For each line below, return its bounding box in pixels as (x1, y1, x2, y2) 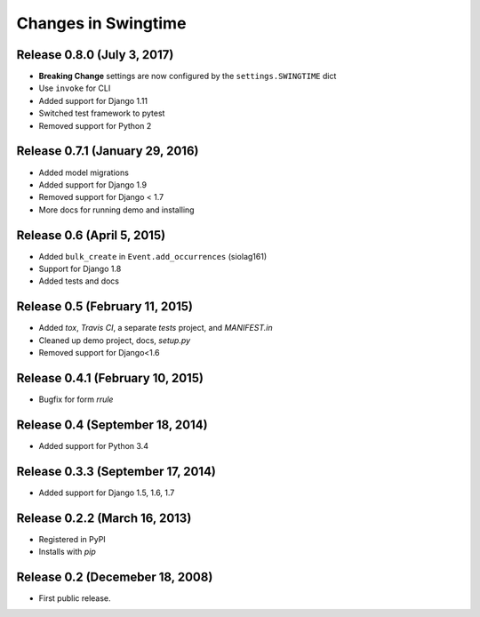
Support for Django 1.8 (38, 263, 122, 274)
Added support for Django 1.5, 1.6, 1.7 (38, 487, 175, 498)
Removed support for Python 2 (38, 120, 152, 131)
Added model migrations (38, 167, 129, 178)
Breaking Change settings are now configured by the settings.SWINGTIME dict (38, 71, 337, 82)
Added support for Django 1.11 (38, 95, 148, 106)
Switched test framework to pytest (38, 108, 165, 119)
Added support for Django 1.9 (38, 179, 147, 190)
